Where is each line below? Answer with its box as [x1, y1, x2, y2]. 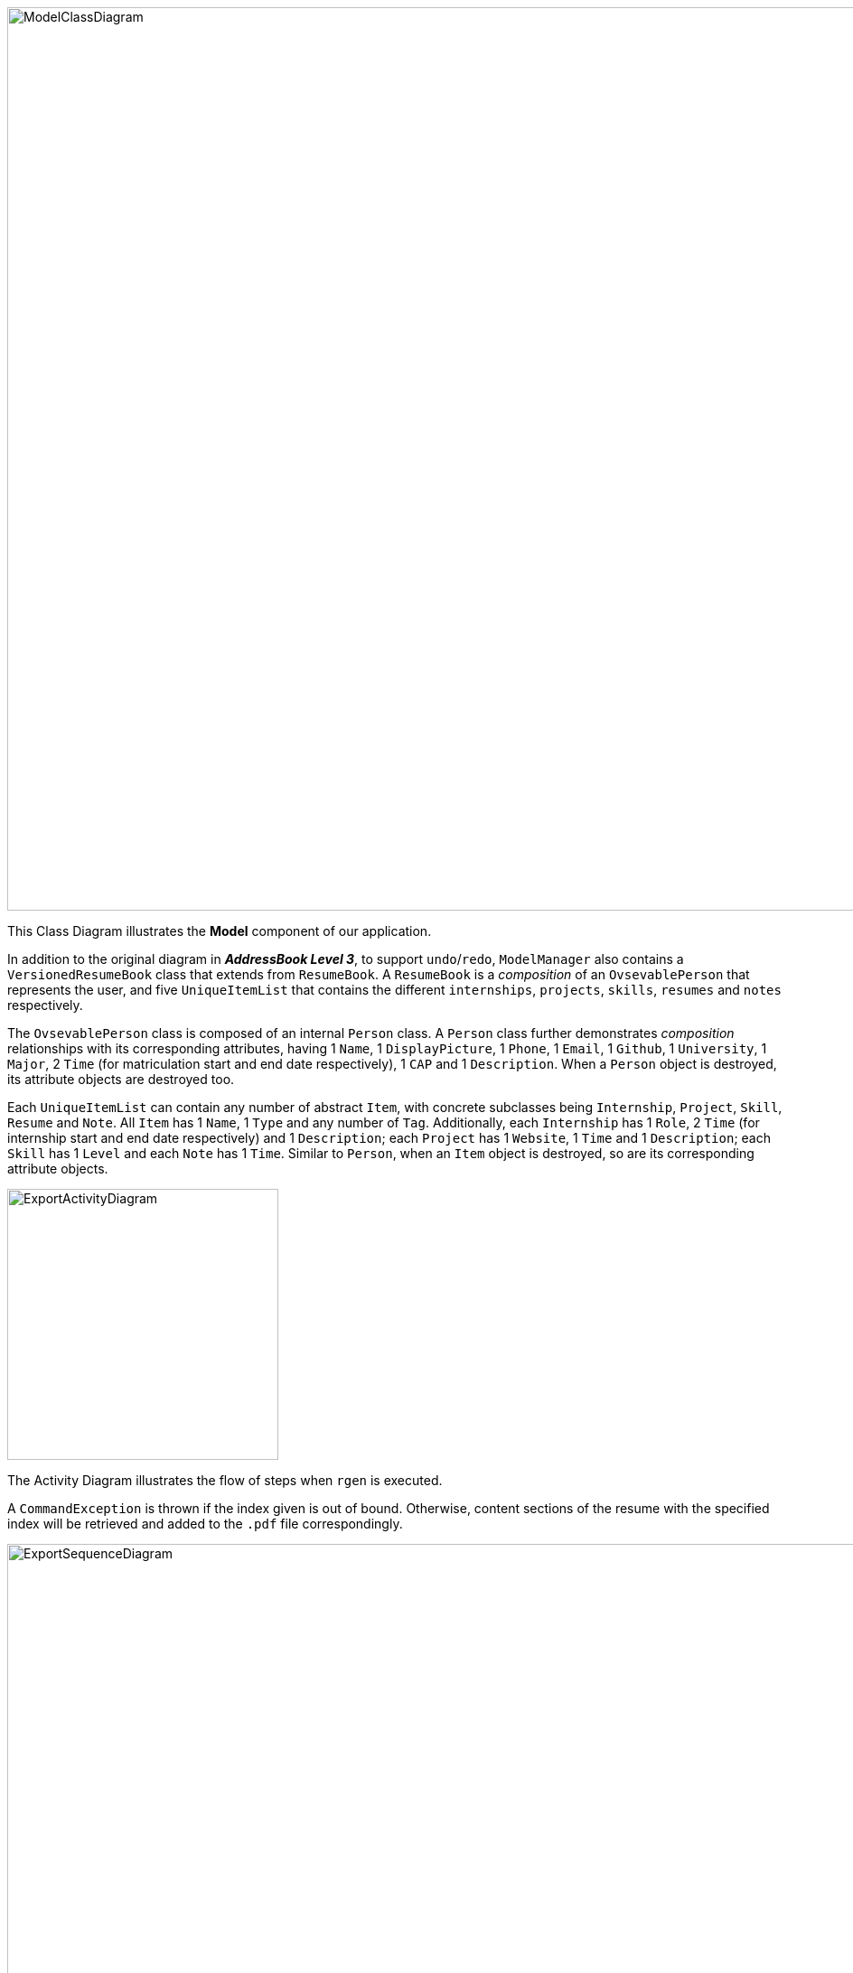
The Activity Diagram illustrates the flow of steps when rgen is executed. [7, 1473, 443, 1488]
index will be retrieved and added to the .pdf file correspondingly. [7, 1516, 403, 1531]
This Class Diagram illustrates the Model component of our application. [7, 923, 432, 939]
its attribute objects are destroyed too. [7, 1071, 235, 1087]
